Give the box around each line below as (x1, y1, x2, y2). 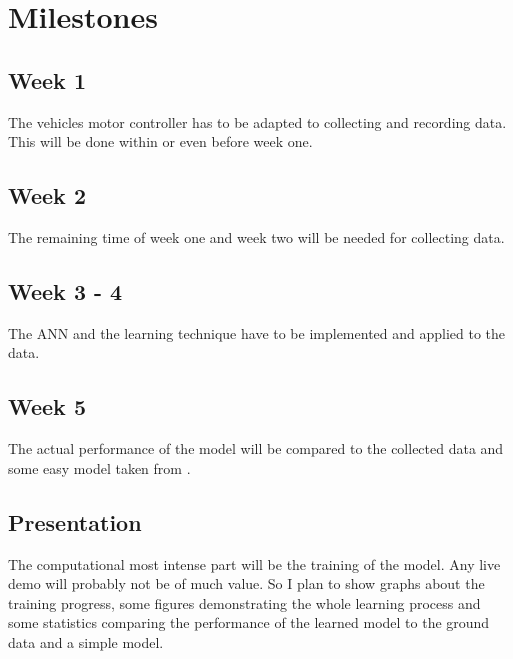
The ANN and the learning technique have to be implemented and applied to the (8, 322, 506, 343)
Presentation (8, 506, 142, 537)
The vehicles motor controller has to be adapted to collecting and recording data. (8, 111, 507, 132)
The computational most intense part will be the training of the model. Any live (8, 553, 501, 574)
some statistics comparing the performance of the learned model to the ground (8, 612, 490, 633)
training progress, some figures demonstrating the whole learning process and (8, 592, 481, 613)
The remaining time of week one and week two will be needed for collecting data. (8, 226, 505, 247)
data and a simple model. (8, 631, 164, 652)
